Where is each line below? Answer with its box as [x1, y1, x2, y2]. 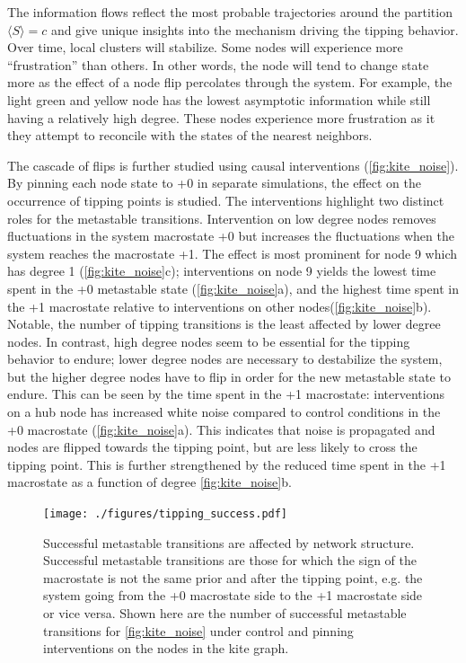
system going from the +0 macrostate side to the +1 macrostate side [43, 586, 423, 605]
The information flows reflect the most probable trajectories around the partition [7, 3, 453, 21]
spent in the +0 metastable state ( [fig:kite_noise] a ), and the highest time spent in [7, 278, 459, 297]
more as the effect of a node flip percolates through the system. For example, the [7, 73, 453, 92]
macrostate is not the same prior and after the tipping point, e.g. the [43, 568, 423, 587]
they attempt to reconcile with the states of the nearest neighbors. [7, 126, 373, 145]
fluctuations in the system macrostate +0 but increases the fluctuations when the [7, 226, 454, 245]
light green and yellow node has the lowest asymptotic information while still [7, 90, 431, 109]
